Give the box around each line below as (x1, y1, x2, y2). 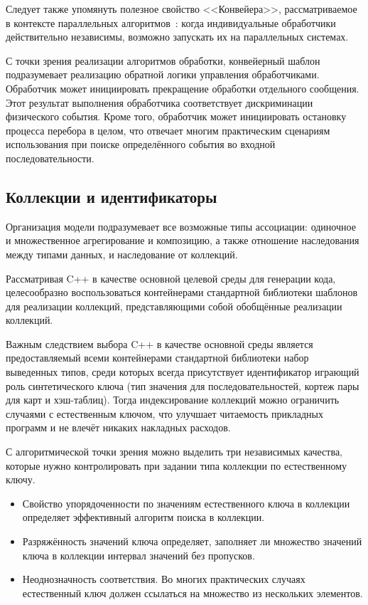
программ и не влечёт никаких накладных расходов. (6, 420, 231, 435)
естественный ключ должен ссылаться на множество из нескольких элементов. (22, 585, 363, 600)
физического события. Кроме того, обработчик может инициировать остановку (6, 109, 347, 124)
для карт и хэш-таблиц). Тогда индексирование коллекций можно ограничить (6, 392, 340, 407)
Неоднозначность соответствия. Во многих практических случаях (22, 572, 305, 586)
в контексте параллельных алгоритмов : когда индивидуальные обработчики (6, 15, 336, 30)
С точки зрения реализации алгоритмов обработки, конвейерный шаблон (6, 53, 320, 68)
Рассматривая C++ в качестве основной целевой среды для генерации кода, (6, 270, 336, 285)
